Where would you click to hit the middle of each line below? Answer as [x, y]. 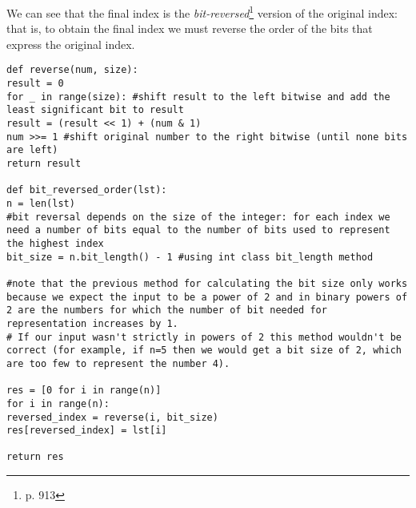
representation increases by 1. [92, 323]
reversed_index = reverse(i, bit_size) [112, 417]
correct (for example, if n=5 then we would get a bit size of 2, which [204, 351]
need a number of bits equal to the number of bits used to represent [198, 230]
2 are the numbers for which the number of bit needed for [167, 310]
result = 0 [35, 84]
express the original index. [71, 44]
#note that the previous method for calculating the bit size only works [207, 283]
